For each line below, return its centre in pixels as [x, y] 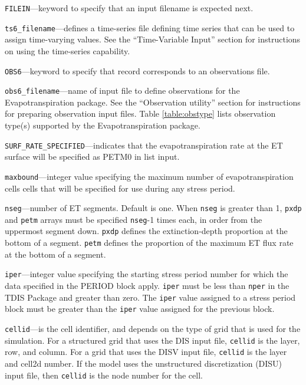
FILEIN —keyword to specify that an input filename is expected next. [129, 8]
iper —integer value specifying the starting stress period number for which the [147, 274]
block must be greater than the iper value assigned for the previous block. [140, 309]
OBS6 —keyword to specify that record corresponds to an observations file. [137, 70]
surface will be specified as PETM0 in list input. [92, 157]
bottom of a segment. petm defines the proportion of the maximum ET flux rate [149, 243]
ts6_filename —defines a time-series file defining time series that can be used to [150, 27]
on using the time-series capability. [68, 50]
